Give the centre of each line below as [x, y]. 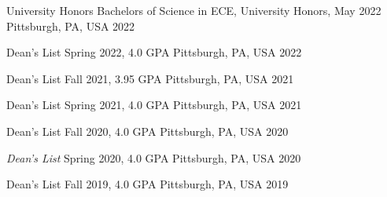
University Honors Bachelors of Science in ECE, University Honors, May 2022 [194, 10]
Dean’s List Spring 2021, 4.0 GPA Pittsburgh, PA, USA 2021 [154, 105]
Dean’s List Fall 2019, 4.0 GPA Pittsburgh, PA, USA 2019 [147, 184]
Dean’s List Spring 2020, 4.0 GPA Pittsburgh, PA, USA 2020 [154, 157]
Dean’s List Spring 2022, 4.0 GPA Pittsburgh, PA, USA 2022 [154, 52]
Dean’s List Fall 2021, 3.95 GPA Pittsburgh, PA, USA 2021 [150, 78]
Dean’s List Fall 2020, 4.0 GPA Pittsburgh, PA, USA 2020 [147, 131]
